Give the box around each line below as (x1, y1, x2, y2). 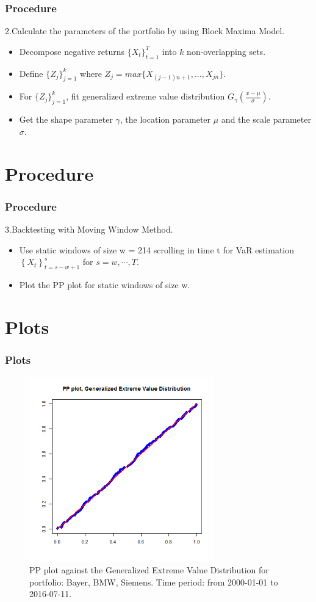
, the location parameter (120, 113, 211, 126)
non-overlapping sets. (187, 45, 266, 57)
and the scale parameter (221, 113, 311, 126)
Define (19, 67, 43, 79)
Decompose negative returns (19, 45, 125, 57)
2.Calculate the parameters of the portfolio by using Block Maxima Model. (5, 24, 285, 37)
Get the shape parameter (19, 113, 113, 126)
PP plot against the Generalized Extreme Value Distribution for (29, 564, 269, 576)
